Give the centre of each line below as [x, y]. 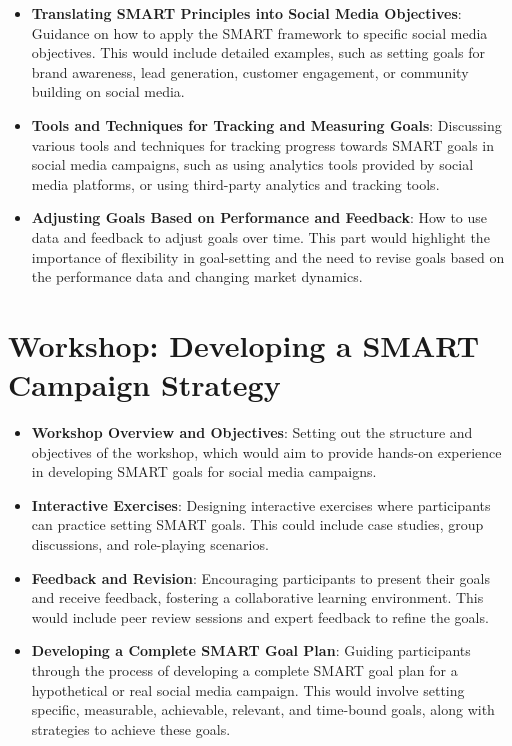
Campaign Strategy [144, 384]
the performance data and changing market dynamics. [197, 276]
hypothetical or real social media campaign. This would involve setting [248, 689]
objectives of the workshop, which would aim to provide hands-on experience [266, 451]
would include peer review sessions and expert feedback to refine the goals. [260, 616]
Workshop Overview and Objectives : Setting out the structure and [252, 432]
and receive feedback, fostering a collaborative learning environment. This [257, 597]
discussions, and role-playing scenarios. [150, 544]
